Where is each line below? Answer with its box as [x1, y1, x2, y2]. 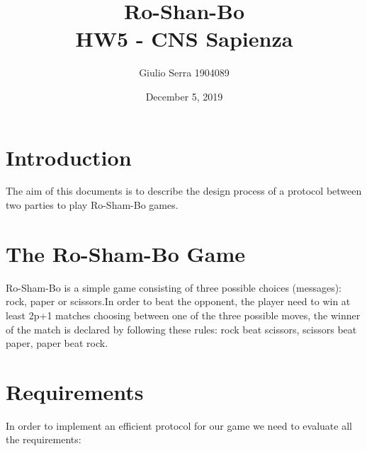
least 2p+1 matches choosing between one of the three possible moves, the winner [6, 307, 361, 322]
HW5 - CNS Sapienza [75, 24, 293, 53]
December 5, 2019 [145, 89, 223, 103]
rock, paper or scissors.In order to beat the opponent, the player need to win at [6, 294, 351, 309]
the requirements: [6, 432, 81, 447]
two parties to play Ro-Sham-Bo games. [6, 198, 179, 212]
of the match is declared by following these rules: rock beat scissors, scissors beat [6, 321, 357, 336]
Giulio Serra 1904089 [139, 65, 230, 80]
